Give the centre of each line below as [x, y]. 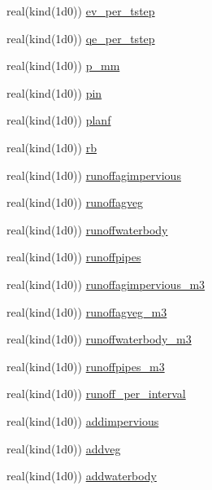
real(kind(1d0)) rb [52, 147]
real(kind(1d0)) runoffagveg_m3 [87, 311]
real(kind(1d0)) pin [54, 92]
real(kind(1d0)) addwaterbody [82, 476]
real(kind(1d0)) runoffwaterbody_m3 [99, 339]
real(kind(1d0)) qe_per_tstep [81, 38]
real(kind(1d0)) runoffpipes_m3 [86, 366]
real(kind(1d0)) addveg [64, 448]
